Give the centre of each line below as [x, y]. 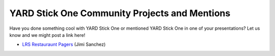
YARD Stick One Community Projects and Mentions [120, 13]
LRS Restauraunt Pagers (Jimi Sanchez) [64, 44]
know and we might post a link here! [47, 35]
